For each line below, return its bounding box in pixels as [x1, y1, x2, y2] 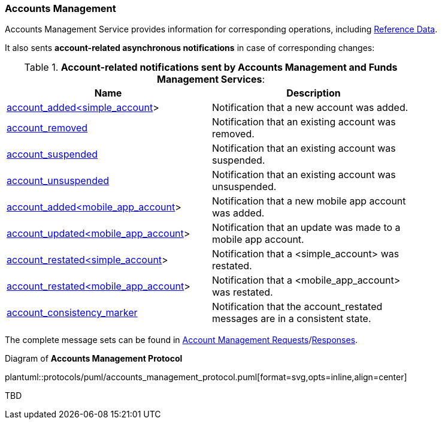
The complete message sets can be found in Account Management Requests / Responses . [5, 335, 358, 345]
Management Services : [156, 73, 265, 86]
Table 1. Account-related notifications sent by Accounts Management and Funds [24, 61, 398, 74]
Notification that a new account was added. [212, 101, 408, 114]
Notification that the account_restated [212, 300, 383, 313]
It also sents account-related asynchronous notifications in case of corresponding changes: [5, 43, 375, 53]
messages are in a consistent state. [212, 312, 371, 325]
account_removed [7, 122, 88, 134]
